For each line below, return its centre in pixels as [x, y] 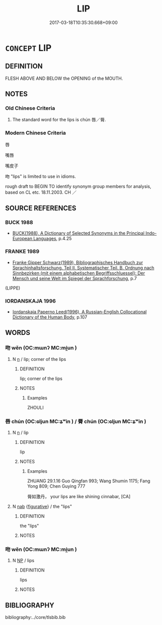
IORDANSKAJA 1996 [31, 301]
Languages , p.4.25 [52, 239]
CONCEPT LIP [28, 48]
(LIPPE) [13, 288]
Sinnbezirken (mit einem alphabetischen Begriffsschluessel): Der [79, 273]
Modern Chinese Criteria [36, 133]
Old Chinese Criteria [30, 108]
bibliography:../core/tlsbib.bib [36, 618]
